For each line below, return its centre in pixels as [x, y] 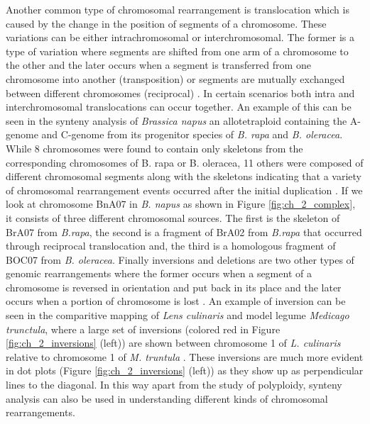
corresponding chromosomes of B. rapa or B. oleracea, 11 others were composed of [185, 162]
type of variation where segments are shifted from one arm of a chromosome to [177, 51]
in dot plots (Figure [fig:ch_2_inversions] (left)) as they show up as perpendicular [185, 370]
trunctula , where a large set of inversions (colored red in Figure [143, 329]
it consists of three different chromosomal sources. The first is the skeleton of [173, 217]
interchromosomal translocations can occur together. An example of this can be [179, 107]
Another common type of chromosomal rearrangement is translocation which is [178, 9]
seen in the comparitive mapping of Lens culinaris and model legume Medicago [178, 315]
